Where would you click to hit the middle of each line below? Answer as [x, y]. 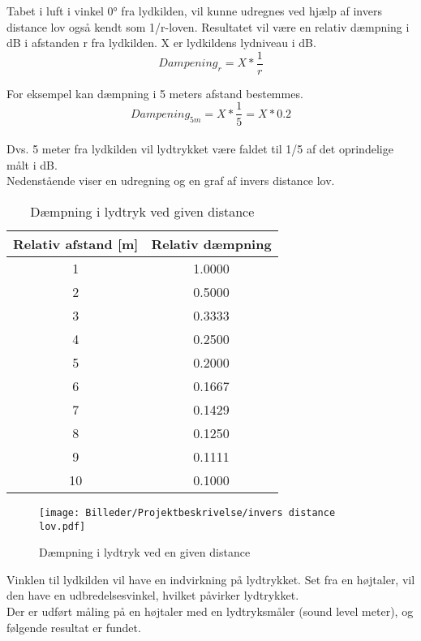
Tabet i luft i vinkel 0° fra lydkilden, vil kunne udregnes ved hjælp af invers [194, 11]
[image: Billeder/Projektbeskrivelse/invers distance [187, 512]
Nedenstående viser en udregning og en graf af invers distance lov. [171, 181]
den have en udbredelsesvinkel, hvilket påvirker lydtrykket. [153, 595]
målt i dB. [32, 164]
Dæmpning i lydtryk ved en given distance [145, 552]
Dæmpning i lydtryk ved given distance [142, 211]
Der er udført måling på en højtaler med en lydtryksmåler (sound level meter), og [210, 611]
